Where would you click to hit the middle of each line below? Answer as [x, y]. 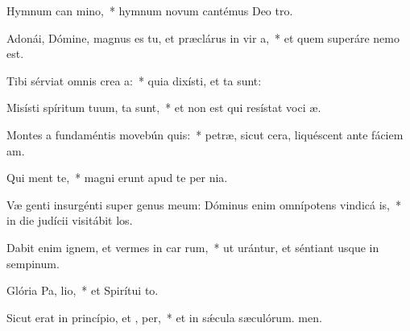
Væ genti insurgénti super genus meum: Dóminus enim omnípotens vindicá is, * [204, 204]
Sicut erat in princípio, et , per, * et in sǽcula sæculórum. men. [164, 317]
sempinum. [33, 263]
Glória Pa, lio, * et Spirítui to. [83, 290]
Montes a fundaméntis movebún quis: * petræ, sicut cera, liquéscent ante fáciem [205, 134]
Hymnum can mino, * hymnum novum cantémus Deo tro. [150, 10]
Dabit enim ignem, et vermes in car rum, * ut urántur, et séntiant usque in [193, 247]
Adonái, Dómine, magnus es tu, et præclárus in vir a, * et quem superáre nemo [203, 37]
